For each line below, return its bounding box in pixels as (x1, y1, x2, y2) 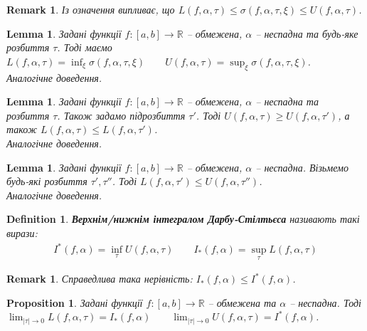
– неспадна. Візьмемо (255, 159, 349, 174)
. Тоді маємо (57, 40, 112, 55)
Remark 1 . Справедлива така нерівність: (6, 271, 193, 286)
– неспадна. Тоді (289, 295, 361, 310)
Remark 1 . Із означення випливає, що (6, 2, 175, 16)
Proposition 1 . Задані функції (6, 295, 143, 310)
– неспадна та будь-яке (255, 26, 358, 41)
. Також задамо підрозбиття (57, 107, 186, 122)
